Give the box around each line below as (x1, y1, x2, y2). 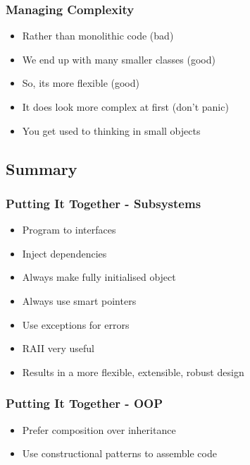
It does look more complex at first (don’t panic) (22, 99, 229, 114)
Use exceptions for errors (22, 317, 130, 332)
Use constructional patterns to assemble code (22, 446, 217, 461)
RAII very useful (22, 341, 94, 356)
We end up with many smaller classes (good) (22, 52, 215, 66)
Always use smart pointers (22, 293, 137, 308)
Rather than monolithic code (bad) (22, 28, 174, 43)
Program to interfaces (22, 222, 116, 237)
